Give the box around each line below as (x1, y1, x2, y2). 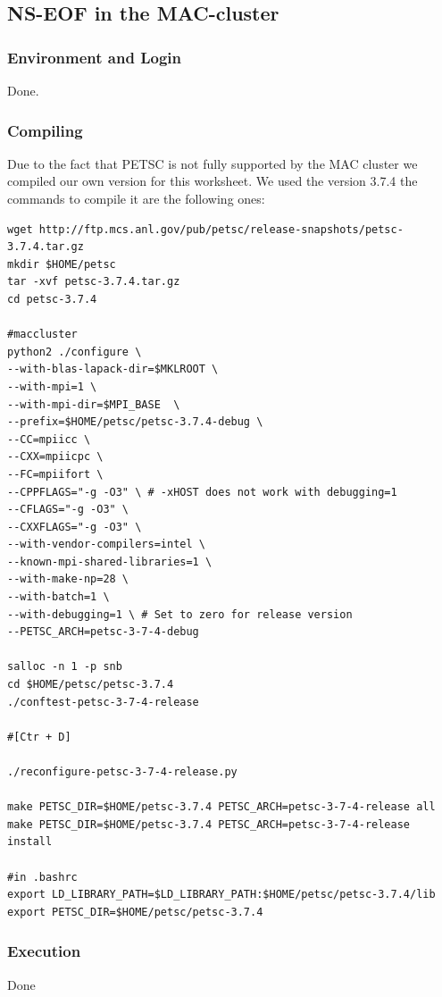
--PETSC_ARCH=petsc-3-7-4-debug (7, 625, 199, 639)
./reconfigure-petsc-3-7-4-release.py (7, 766, 238, 778)
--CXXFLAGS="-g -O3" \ (7, 520, 142, 533)
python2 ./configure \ (7, 345, 142, 358)
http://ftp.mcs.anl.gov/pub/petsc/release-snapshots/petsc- (38, 222, 404, 236)
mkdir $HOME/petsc (7, 257, 116, 271)
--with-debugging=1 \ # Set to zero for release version (7, 607, 353, 621)
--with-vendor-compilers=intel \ (7, 538, 205, 551)
